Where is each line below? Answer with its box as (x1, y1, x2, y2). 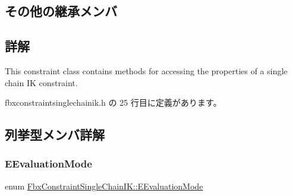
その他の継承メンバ (5, 2, 117, 20)
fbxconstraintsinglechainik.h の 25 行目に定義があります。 (5, 96, 222, 109)
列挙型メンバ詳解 (5, 125, 105, 144)
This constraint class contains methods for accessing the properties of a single (5, 64, 288, 77)
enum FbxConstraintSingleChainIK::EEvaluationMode (5, 179, 203, 192)
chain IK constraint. (5, 76, 78, 88)
